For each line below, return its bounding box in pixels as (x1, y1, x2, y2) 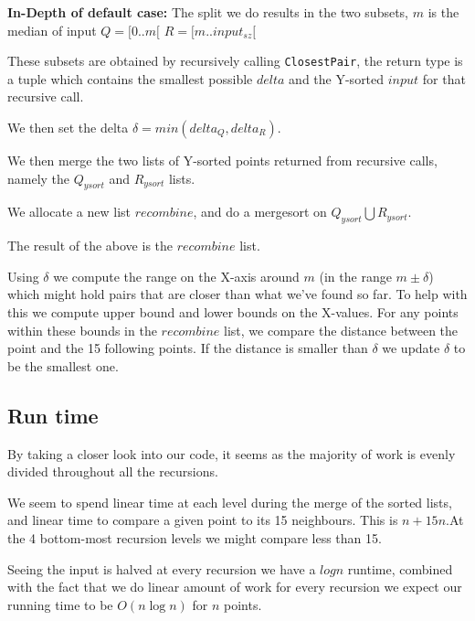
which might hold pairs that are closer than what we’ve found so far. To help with (7, 284, 468, 304)
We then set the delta (7, 118, 129, 137)
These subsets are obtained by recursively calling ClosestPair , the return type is (7, 51, 463, 70)
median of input (7, 20, 97, 39)
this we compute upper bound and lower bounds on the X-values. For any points (7, 303, 459, 321)
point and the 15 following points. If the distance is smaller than (7, 338, 368, 358)
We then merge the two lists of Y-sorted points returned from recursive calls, (7, 151, 438, 170)
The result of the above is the (7, 236, 174, 255)
